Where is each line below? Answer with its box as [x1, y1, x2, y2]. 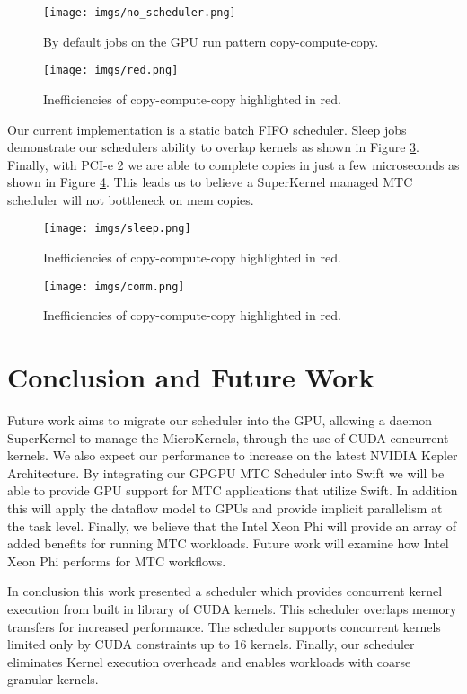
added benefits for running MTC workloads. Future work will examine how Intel [7, 534, 449, 553]
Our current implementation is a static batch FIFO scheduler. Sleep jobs [7, 120, 407, 138]
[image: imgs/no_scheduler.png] [43, 6, 236, 19]
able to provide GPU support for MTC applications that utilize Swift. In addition [7, 481, 458, 500]
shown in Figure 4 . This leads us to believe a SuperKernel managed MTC [7, 173, 413, 191]
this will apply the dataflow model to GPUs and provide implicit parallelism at [7, 499, 443, 518]
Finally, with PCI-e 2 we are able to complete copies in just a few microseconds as [7, 155, 460, 173]
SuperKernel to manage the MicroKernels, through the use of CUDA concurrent [7, 428, 449, 447]
